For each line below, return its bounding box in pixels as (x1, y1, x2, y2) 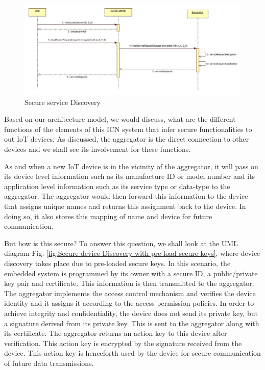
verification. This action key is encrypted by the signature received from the (4, 337, 242, 348)
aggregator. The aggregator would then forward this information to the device (4, 191, 248, 201)
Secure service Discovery (25, 96, 101, 107)
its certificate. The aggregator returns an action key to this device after (4, 328, 227, 338)
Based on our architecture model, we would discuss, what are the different (4, 114, 236, 124)
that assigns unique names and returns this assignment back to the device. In (4, 201, 246, 212)
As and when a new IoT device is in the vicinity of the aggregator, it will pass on (4, 161, 258, 171)
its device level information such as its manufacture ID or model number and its (4, 171, 255, 181)
